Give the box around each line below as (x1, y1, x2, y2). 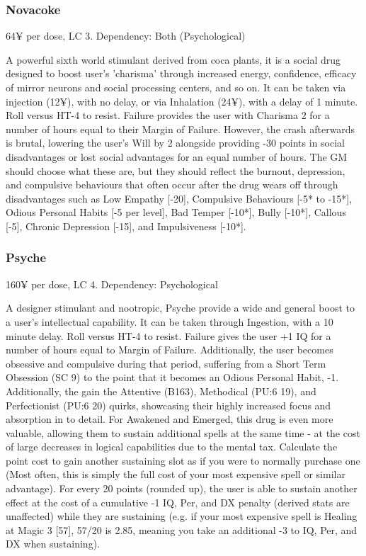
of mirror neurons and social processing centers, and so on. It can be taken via (6, 80, 346, 94)
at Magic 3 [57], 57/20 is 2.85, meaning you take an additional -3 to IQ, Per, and (6, 522, 358, 537)
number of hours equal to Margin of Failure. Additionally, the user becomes (6, 342, 333, 357)
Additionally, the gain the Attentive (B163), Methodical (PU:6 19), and (6, 383, 316, 398)
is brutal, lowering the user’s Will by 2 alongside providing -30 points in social (6, 135, 345, 150)
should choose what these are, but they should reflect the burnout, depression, (6, 163, 345, 178)
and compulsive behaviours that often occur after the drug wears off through (6, 177, 338, 192)
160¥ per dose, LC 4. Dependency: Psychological (6, 276, 218, 291)
